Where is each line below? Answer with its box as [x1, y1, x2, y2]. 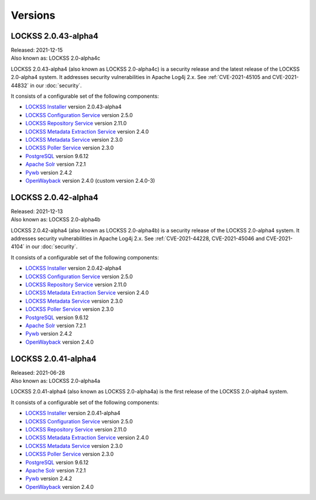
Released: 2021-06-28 [11, 369, 66, 376]
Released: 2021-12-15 [11, 47, 63, 54]
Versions [11, 9, 56, 22]
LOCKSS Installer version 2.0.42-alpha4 [25, 265, 122, 272]
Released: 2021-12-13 [11, 208, 63, 215]
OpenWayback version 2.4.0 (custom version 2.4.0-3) [25, 177, 155, 184]
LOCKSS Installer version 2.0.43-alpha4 [25, 103, 122, 111]
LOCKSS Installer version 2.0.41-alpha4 [25, 410, 121, 417]
